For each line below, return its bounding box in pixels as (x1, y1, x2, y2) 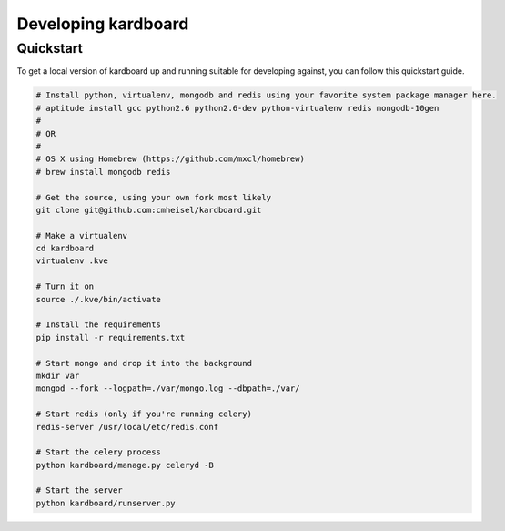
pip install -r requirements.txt (35, 332, 186, 342)
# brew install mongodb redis (35, 167, 171, 177)
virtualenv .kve (35, 256, 109, 266)
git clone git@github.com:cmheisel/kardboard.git (35, 205, 262, 215)
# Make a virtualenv (35, 230, 127, 240)
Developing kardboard (16, 14, 189, 34)
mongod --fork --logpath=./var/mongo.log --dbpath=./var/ (35, 383, 300, 393)
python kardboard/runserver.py (35, 497, 177, 508)
